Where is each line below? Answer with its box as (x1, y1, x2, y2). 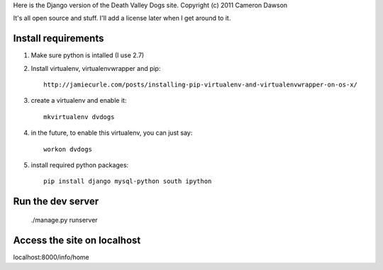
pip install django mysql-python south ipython (43, 177, 212, 186)
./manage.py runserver (30, 215, 99, 224)
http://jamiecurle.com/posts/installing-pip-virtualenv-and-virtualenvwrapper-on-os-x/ (43, 81, 358, 89)
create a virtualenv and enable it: (30, 96, 127, 105)
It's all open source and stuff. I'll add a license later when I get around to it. (13, 14, 231, 23)
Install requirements (13, 33, 104, 45)
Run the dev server (13, 196, 99, 208)
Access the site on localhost (13, 234, 141, 246)
